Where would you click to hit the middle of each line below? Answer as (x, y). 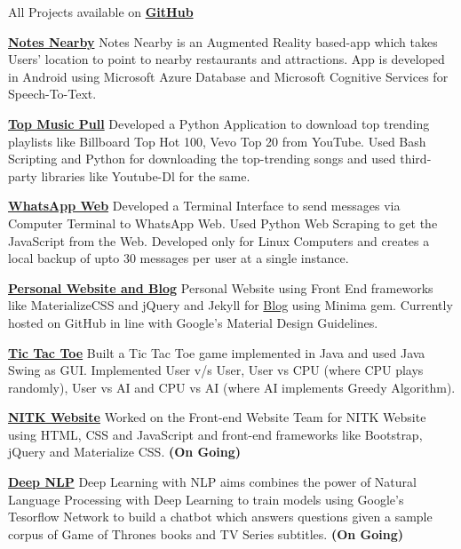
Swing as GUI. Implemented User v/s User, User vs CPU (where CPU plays (216, 370)
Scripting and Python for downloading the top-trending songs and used (202, 159)
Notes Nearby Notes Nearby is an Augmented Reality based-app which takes (223, 41)
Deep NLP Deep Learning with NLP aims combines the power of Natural (212, 482)
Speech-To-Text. (52, 94)
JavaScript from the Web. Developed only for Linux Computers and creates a (219, 240)
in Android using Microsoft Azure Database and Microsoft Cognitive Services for (228, 76)
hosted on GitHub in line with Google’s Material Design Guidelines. (193, 322)
